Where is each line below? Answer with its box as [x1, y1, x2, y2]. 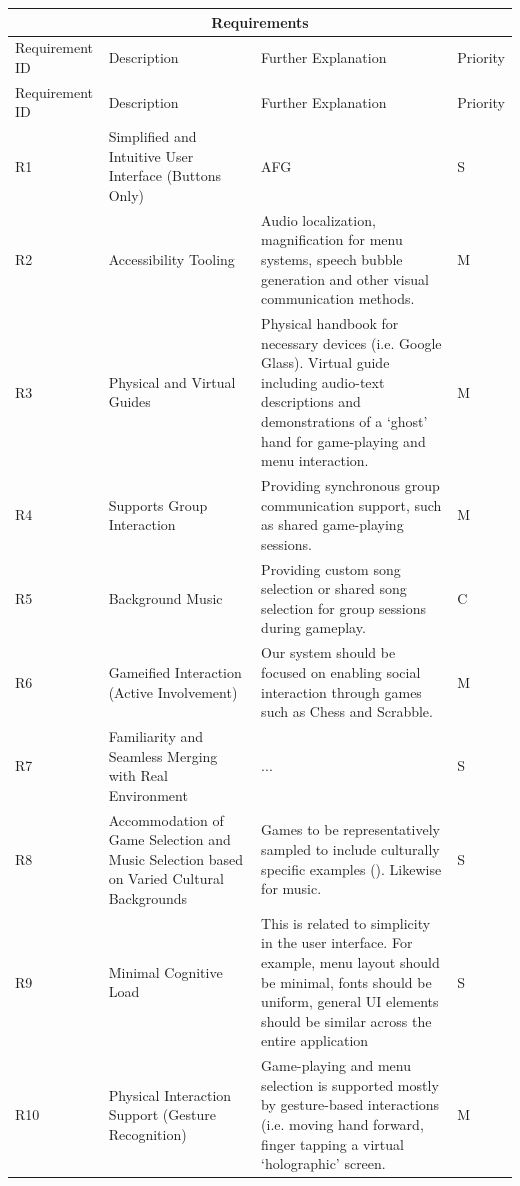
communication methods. [261, 288, 415, 309]
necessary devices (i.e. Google [261, 332, 442, 353]
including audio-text [261, 371, 385, 392]
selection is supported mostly [261, 1074, 439, 1095]
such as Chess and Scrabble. [261, 701, 433, 722]
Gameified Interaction [108, 661, 242, 682]
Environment [108, 784, 188, 805]
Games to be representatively [261, 819, 440, 840]
